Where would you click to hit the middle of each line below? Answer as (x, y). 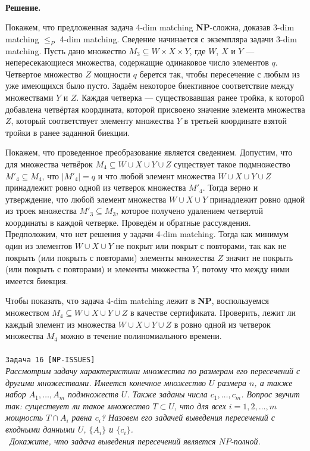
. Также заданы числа (167, 394)
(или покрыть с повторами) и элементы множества (98, 269)
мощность (24, 417)
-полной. (245, 441)
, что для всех (200, 405)
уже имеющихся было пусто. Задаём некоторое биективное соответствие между (150, 85)
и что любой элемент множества (156, 175)
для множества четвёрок (49, 164)
